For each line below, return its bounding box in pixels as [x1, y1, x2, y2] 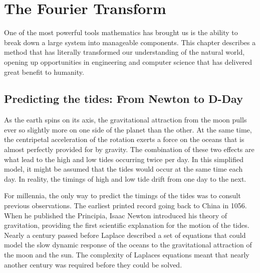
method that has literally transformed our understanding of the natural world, [4, 47, 245, 57]
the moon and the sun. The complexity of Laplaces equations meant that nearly [4, 249, 249, 260]
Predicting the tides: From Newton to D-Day [4, 91, 243, 106]
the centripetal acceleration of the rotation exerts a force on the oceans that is [4, 134, 244, 145]
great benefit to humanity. [4, 66, 84, 77]
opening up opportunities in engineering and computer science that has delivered [4, 56, 252, 67]
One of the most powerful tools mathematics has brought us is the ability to [4, 27, 238, 38]
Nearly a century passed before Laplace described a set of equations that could [4, 229, 246, 240]
